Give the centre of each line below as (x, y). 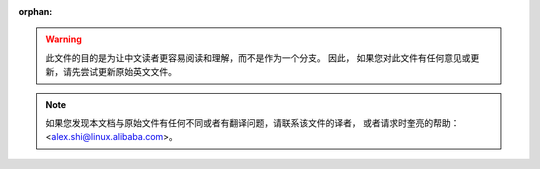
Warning (63, 39)
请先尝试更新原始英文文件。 (119, 72)
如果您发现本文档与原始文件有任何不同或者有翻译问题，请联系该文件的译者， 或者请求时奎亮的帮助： (252, 122)
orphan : (35, 11)
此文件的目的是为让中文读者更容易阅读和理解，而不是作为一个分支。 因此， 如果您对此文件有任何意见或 (258, 57)
